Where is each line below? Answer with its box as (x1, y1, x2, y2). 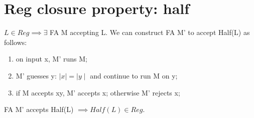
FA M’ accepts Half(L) (4, 104, 74, 114)
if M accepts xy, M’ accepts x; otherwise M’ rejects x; (16, 87, 180, 97)
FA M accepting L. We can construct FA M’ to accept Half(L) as (50, 27, 250, 37)
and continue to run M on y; (90, 70, 178, 80)
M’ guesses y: (16, 70, 57, 80)
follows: (4, 36, 27, 47)
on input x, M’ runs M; (16, 53, 87, 64)
